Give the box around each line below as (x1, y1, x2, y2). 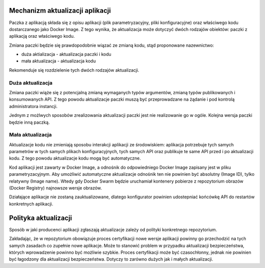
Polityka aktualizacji (9, 214, 72, 222)
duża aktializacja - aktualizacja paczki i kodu (21, 52, 111, 57)
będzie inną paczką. (9, 119, 50, 125)
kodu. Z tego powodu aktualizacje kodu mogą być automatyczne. (9, 155, 141, 161)
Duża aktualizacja (9, 79, 53, 86)
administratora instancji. (9, 103, 58, 109)
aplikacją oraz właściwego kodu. (9, 33, 75, 39)
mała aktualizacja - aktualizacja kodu (21, 58, 96, 64)
